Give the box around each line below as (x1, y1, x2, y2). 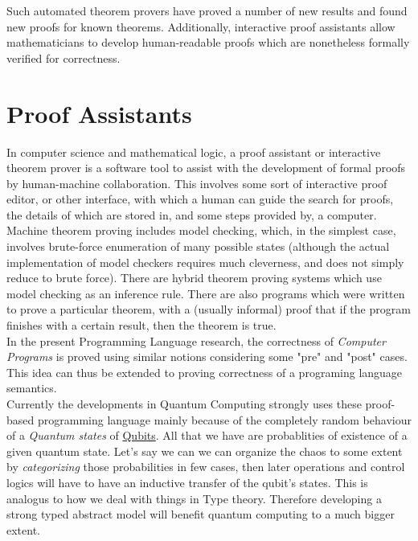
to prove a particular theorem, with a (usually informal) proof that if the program (6, 301, 411, 318)
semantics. (6, 379, 57, 396)
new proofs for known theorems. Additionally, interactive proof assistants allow (6, 18, 395, 35)
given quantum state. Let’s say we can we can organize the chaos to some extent (6, 442, 403, 459)
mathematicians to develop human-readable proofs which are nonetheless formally (6, 34, 410, 51)
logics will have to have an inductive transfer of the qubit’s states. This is (6, 473, 368, 490)
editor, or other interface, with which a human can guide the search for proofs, (6, 191, 394, 207)
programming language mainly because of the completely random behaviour (37, 411, 412, 428)
